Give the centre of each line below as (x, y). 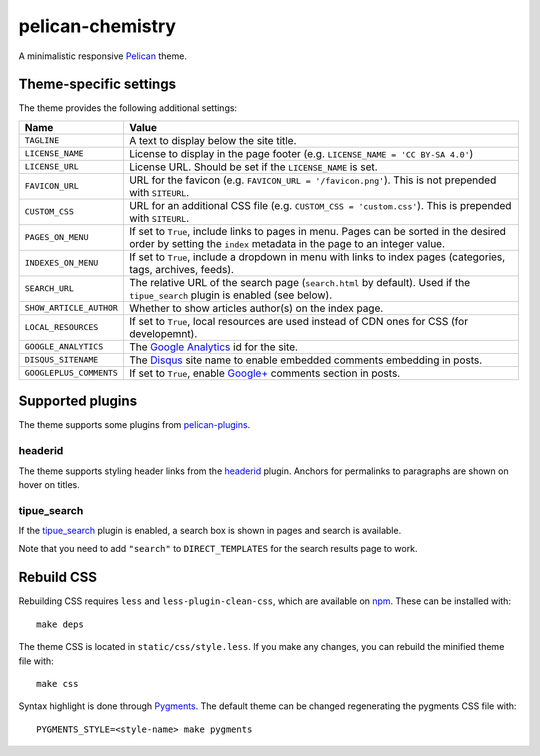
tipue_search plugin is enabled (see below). (230, 295)
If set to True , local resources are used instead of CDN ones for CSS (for (298, 321)
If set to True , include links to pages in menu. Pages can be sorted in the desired (317, 231)
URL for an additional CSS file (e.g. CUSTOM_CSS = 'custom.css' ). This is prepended (320, 205)
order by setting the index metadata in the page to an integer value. (286, 243)
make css (57, 683)
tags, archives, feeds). (181, 269)
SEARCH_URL (49, 288)
